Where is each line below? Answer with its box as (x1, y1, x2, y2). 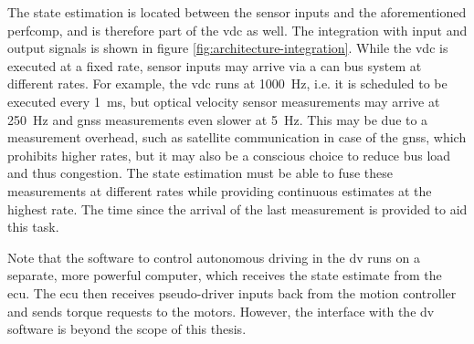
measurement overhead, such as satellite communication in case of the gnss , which (7, 128, 467, 147)
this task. (7, 217, 59, 236)
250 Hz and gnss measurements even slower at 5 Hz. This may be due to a (7, 109, 428, 129)
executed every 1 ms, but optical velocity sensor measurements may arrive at (7, 91, 440, 110)
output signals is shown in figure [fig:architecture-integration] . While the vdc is (7, 38, 448, 57)
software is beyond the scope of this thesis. (7, 319, 247, 339)
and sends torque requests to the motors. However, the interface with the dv (7, 301, 435, 320)
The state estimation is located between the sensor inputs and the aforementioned (7, 3, 467, 21)
